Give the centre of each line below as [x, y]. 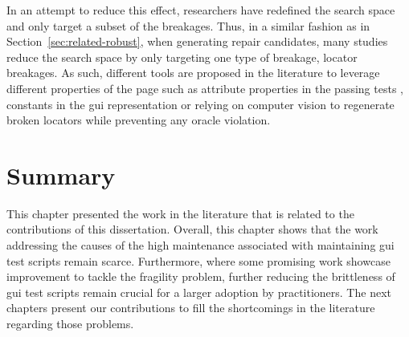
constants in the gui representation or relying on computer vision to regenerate [200, 104]
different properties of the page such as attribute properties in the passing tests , [205, 88]
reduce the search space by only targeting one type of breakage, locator [182, 57]
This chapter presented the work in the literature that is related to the [180, 213]
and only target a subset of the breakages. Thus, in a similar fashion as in [188, 25]
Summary [61, 175]
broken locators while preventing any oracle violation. [139, 120]
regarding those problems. [70, 324]
